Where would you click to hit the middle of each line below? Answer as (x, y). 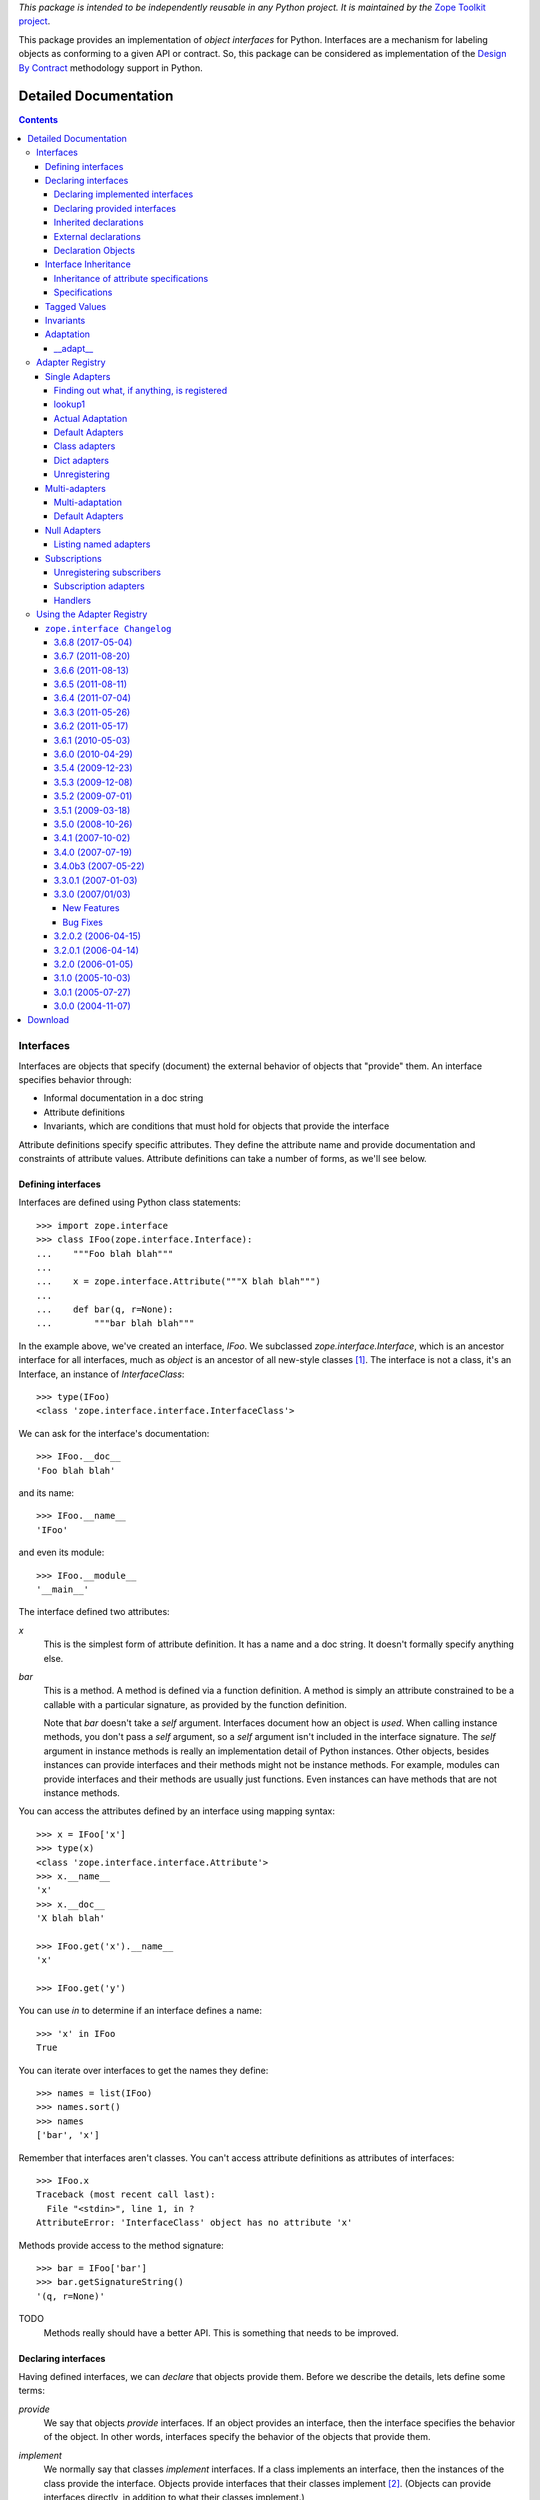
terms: (31, 2391)
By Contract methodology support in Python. (111, 67)
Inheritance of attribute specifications (131, 278)
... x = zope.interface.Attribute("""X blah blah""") (179, 1281)
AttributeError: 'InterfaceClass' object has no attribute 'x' (194, 2223)
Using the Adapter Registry (92, 614)
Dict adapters (81, 460)
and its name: (46, 1492)
